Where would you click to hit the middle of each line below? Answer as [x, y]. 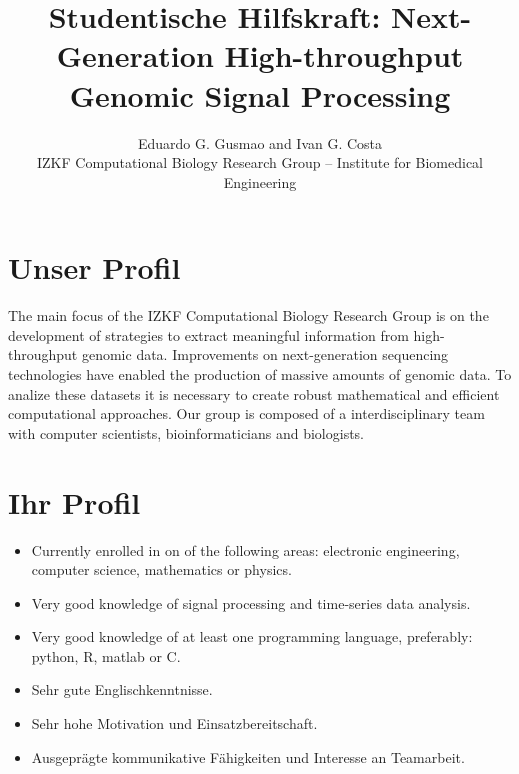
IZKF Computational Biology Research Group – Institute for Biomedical [260, 162]
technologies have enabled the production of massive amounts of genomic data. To [260, 374]
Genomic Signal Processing [260, 94]
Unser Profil [94, 267]
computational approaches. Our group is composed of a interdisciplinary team [246, 413]
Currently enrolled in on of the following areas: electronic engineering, [245, 549]
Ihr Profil [74, 501]
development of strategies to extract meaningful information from [208, 334]
